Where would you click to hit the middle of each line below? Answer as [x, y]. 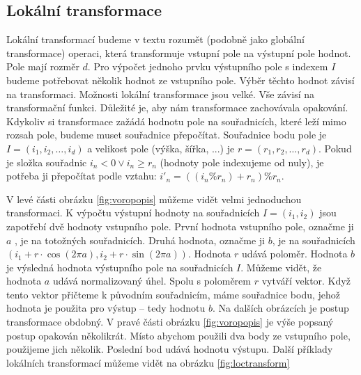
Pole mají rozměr [43, 66]
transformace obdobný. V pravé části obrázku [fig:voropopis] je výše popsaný [170, 322]
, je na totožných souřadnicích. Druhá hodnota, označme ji [140, 240]
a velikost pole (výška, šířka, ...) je [161, 148]
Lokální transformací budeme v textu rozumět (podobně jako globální [155, 39]
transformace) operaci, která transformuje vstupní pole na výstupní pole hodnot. [179, 53]
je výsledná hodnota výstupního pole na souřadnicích [120, 267]
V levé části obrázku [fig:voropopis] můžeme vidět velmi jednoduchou [154, 199]
